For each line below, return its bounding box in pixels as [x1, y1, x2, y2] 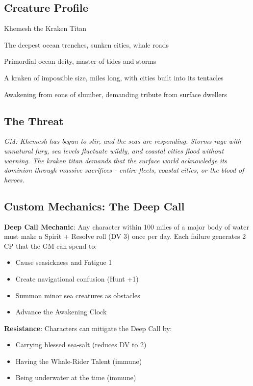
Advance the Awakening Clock [15, 307, 107, 317]
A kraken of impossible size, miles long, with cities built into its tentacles [4, 72, 224, 82]
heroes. [4, 174, 25, 184]
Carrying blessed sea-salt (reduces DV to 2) [15, 339, 147, 350]
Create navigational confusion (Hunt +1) [15, 273, 139, 283]
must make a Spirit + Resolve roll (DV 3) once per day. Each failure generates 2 [4, 231, 246, 241]
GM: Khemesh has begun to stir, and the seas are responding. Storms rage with [4, 136, 241, 146]
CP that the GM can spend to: [4, 240, 97, 251]
